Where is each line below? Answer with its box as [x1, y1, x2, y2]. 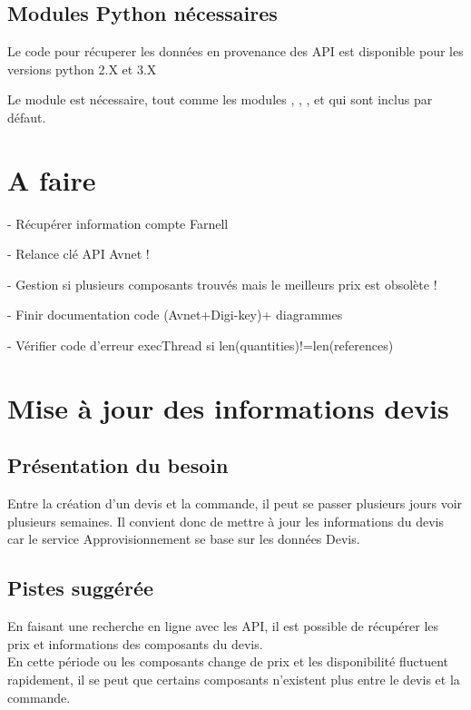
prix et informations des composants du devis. [7, 634, 263, 653]
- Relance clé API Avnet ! [7, 244, 150, 263]
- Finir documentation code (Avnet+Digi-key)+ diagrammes [7, 305, 343, 324]
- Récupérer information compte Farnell [7, 213, 229, 232]
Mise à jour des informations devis [7, 389, 449, 426]
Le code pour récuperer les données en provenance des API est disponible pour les [7, 42, 464, 61]
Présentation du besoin [7, 451, 229, 479]
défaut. [7, 107, 46, 126]
